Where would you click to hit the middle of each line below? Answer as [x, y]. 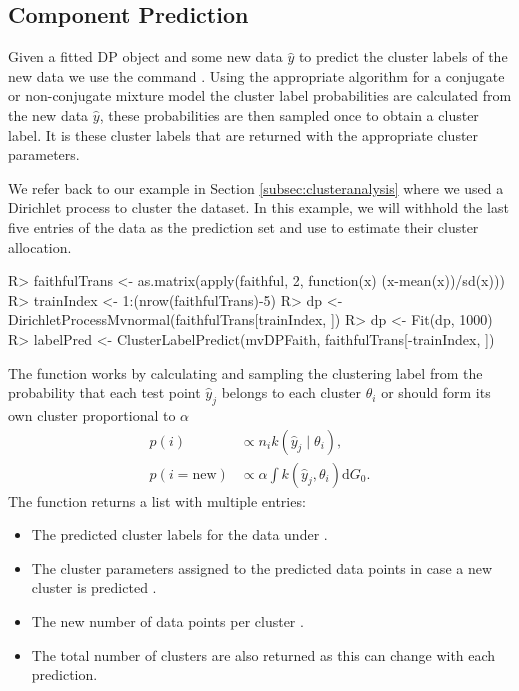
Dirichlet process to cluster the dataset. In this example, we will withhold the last [258, 207]
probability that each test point [104, 392]
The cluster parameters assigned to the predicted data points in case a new [262, 567]
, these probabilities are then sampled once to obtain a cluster [289, 114]
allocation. [40, 246]
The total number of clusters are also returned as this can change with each [263, 654]
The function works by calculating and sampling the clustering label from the [245, 372]
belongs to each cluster [291, 392]
